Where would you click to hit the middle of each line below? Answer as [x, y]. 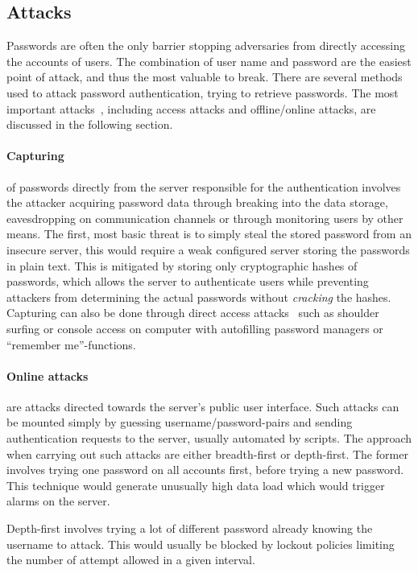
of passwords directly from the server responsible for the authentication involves [204, 186]
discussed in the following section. [90, 124]
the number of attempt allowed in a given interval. [131, 560]
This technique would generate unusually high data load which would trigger [196, 485]
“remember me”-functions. [71, 344]
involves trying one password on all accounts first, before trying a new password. [205, 470]
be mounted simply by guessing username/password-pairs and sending [180, 422]
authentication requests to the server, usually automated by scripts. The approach [209, 438]
